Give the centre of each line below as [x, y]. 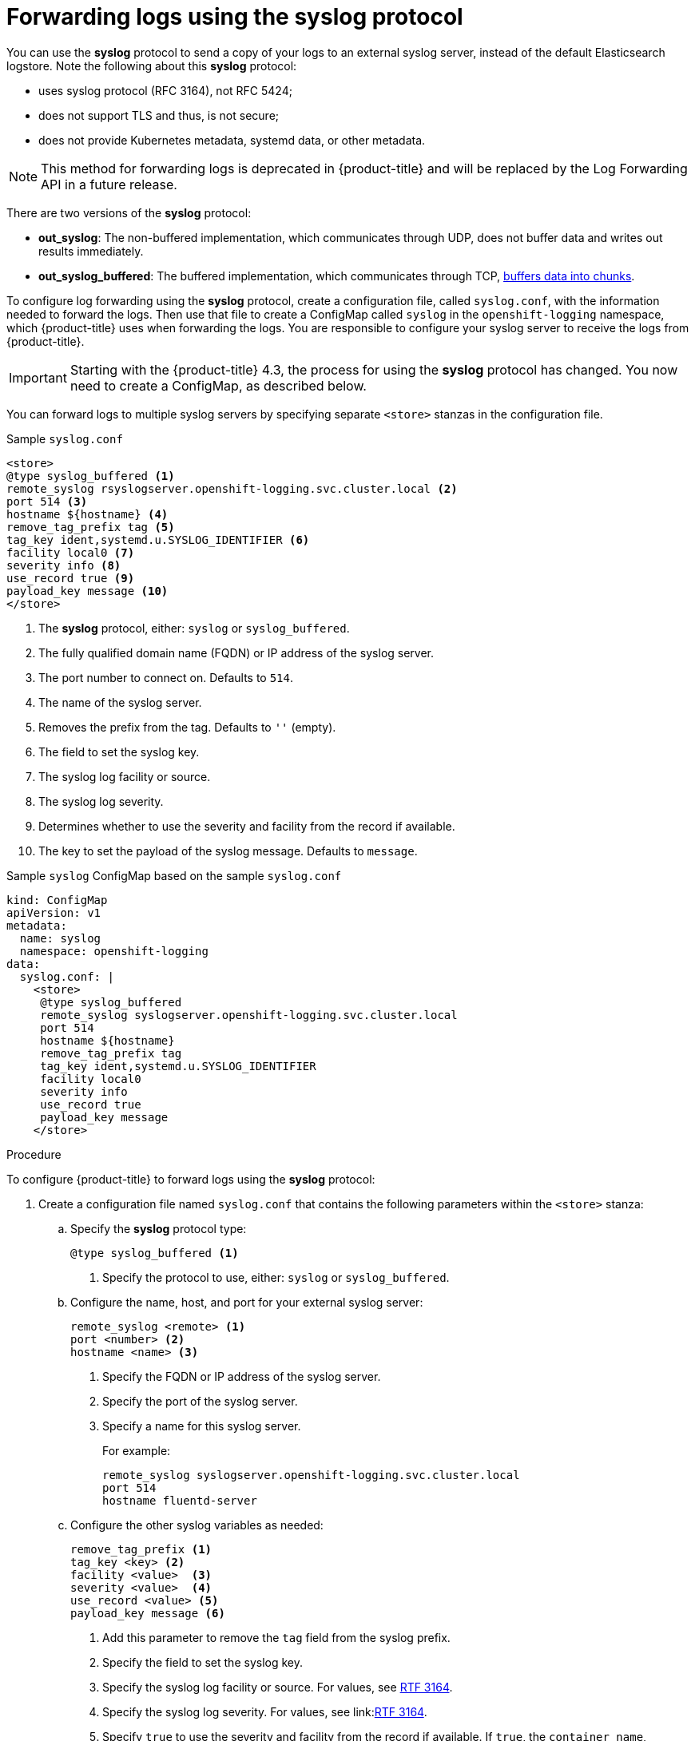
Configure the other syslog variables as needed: [197, 1525]
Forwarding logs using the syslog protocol [235, 17]
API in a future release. [109, 184]
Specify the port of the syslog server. [200, 1401]
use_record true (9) [71, 578]
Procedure [34, 1154]
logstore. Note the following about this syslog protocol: [152, 65]
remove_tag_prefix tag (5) [91, 527]
